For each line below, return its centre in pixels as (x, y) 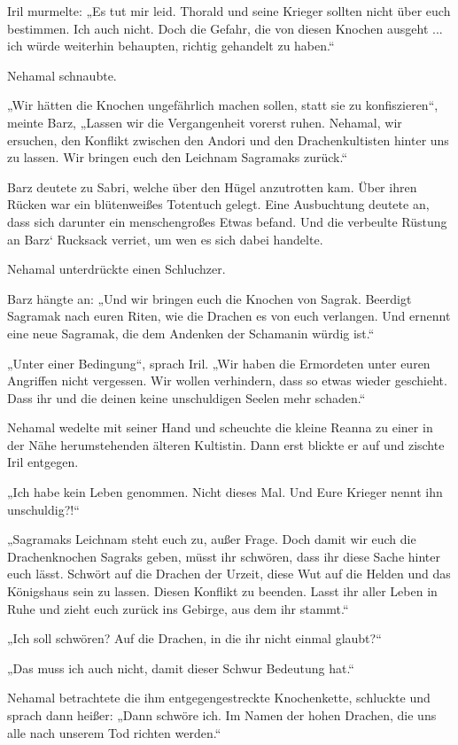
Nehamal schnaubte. (62, 75)
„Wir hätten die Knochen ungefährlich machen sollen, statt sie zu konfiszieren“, (223, 105)
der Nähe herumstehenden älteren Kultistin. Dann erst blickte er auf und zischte (226, 444)
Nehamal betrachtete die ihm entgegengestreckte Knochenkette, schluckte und (219, 698)
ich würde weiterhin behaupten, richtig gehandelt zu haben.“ (171, 46)
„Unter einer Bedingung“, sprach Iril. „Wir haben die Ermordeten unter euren (219, 363)
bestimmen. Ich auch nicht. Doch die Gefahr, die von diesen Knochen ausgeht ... (225, 28)
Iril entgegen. (43, 462)
